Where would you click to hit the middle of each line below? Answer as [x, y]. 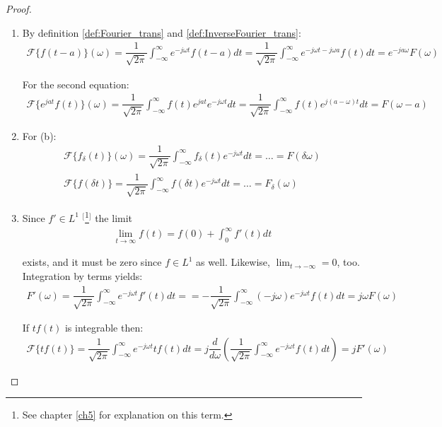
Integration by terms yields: [82, 275]
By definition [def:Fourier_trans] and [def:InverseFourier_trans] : [162, 32]
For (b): [39, 135]
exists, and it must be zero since [92, 262]
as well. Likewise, [233, 262]
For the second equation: [76, 84]
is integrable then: [104, 327]
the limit [114, 217]
